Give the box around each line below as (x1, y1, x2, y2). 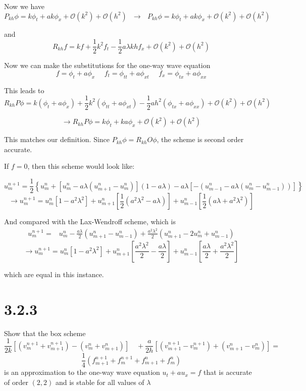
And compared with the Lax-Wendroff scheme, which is (4, 216, 176, 227)
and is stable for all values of (55, 376, 144, 387)
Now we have (4, 1, 45, 11)
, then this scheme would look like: (27, 161, 135, 171)
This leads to (4, 85, 44, 95)
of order (4, 376, 28, 387)
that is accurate (203, 367, 252, 377)
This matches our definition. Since (4, 134, 110, 145)
